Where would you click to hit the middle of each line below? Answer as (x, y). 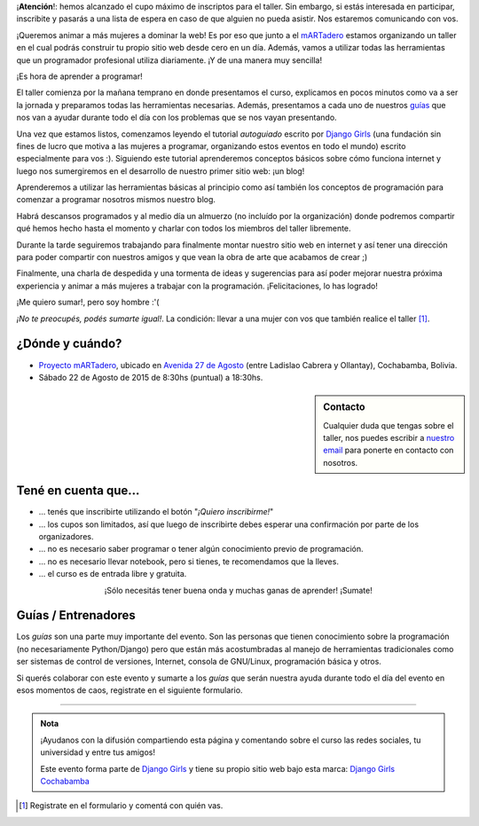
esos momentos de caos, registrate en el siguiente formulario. (130, 690)
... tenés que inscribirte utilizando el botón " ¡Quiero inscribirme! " (156, 512)
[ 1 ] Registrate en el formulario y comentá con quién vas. (121, 806)
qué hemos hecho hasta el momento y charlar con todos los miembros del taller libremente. (184, 228)
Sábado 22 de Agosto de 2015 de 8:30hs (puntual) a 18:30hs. (151, 377)
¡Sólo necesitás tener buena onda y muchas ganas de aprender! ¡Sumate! (238, 590)
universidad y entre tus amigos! (98, 752)
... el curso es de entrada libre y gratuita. (113, 574)
